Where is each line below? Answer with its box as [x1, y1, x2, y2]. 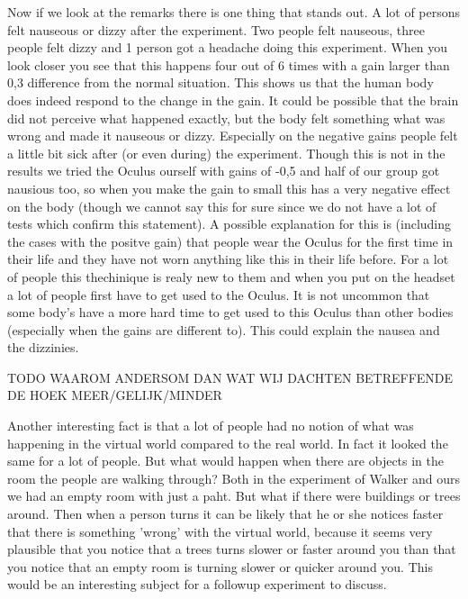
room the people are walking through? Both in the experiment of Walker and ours [7, 468, 460, 487]
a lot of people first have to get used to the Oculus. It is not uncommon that [7, 285, 430, 304]
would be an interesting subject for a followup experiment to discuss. [7, 575, 387, 594]
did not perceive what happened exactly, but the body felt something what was [7, 108, 445, 127]
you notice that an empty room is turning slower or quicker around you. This [7, 557, 433, 576]
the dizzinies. [7, 338, 79, 357]
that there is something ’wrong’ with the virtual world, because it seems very [7, 522, 433, 540]
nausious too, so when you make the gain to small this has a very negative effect [7, 178, 451, 197]
